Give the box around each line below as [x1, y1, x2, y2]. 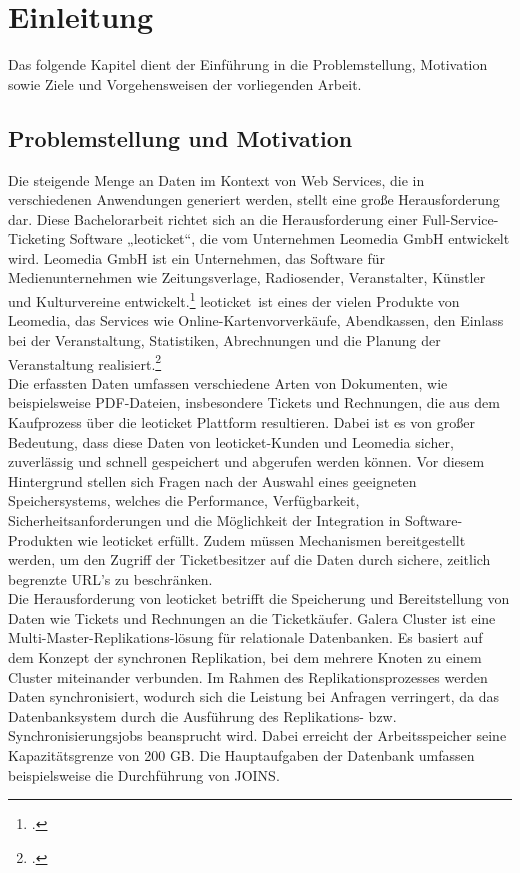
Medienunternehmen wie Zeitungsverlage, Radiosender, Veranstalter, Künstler [8, 267, 486, 288]
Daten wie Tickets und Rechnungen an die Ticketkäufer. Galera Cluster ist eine [8, 607, 496, 628]
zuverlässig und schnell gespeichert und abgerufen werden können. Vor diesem [8, 451, 485, 472]
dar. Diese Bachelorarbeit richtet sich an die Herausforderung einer [8, 208, 418, 229]
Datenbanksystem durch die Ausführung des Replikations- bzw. [8, 705, 397, 726]
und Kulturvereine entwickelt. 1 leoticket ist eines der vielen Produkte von [8, 288, 460, 311]
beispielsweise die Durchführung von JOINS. [8, 764, 280, 785]
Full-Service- [422, 208, 499, 229]
